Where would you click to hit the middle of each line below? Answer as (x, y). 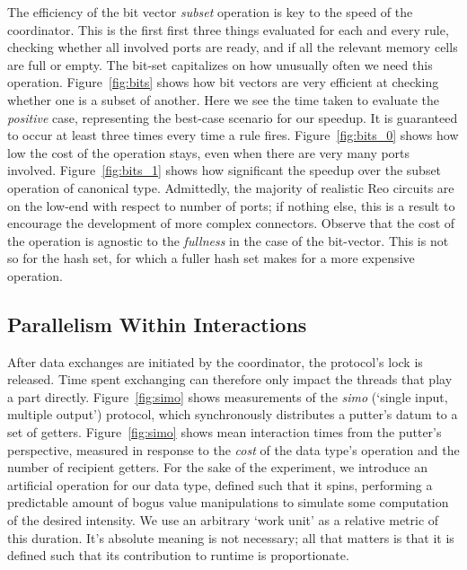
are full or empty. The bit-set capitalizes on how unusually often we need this (220, 64)
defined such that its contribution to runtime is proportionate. (178, 555)
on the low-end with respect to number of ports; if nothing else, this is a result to (231, 205)
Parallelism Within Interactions (157, 324)
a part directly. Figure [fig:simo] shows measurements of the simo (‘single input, (228, 396)
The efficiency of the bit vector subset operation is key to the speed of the (210, 12)
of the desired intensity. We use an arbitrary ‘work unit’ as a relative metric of (223, 520)
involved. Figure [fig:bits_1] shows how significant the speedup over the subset (225, 170)
